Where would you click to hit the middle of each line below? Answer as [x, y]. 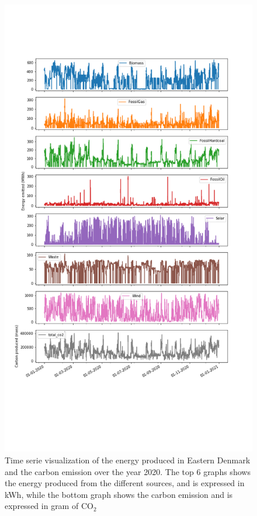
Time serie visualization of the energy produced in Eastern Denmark [128, 460]
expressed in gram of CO [49, 506]
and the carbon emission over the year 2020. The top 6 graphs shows [128, 471]
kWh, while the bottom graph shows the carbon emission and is [119, 494]
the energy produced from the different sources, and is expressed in [125, 483]
